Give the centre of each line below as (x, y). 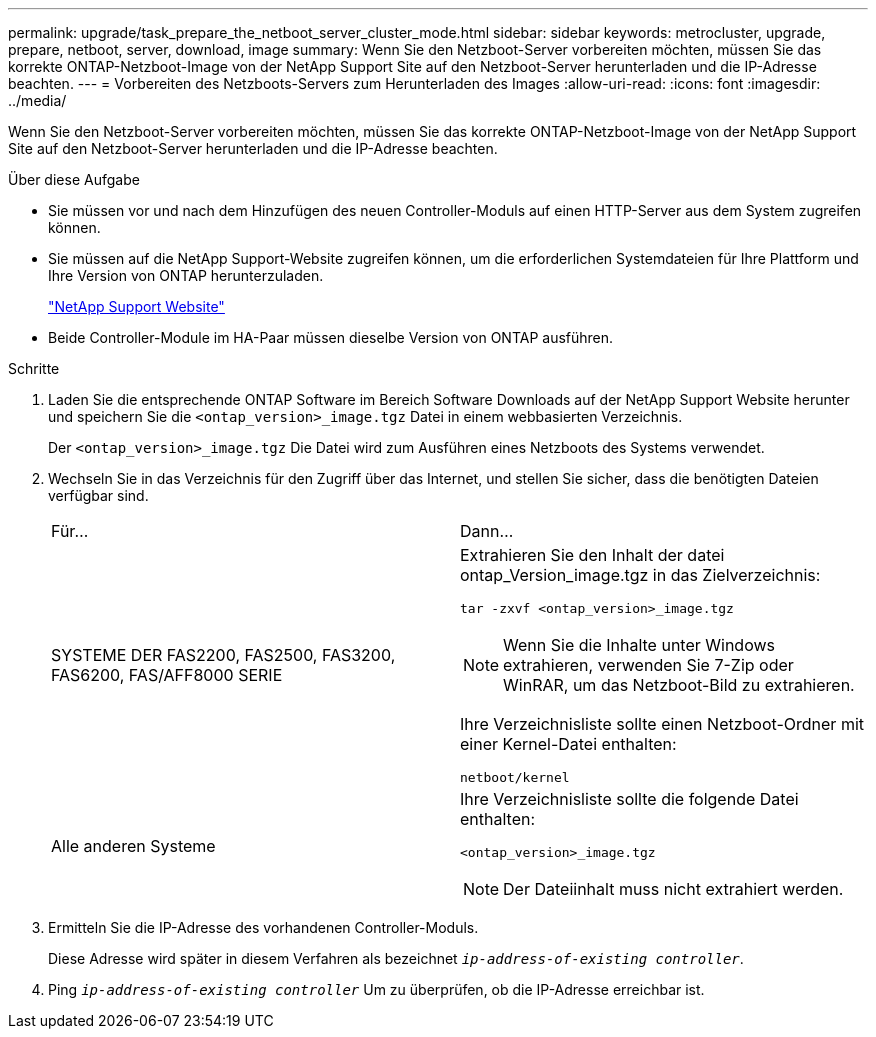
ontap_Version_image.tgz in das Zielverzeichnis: (640, 575)
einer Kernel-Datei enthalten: (568, 744)
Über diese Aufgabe (74, 179)
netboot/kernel (515, 777)
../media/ (37, 100)
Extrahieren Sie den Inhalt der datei (592, 555)
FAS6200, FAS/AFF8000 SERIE (167, 675)
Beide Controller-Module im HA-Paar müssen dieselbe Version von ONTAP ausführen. (331, 337)
